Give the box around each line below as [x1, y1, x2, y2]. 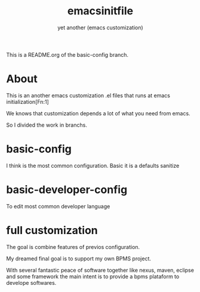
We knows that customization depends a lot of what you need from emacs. [6, 109, 190, 117]
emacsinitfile [67, 4, 133, 18]
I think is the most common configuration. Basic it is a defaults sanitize [6, 162, 180, 169]
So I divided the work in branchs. [6, 121, 88, 128]
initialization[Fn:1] [6, 98, 49, 105]
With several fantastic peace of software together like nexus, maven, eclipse [6, 266, 194, 273]
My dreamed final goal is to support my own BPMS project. [6, 255, 151, 262]
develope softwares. [6, 279, 57, 286]
